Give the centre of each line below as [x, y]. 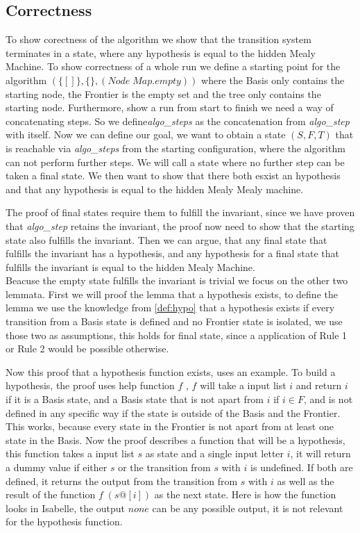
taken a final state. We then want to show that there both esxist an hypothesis [173, 175]
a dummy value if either [57, 467]
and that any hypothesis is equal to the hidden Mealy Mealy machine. [155, 189]
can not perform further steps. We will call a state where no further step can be [175, 162]
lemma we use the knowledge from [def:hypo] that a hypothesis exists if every [170, 307]
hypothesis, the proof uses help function [90, 385]
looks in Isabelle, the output [66, 508]
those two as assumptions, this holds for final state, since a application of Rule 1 [177, 335]
